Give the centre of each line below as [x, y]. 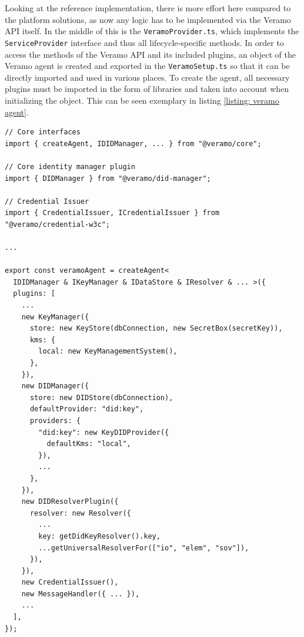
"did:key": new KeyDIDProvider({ [104, 432]
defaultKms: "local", [89, 444]
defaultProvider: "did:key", [87, 409]
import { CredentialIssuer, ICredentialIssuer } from [112, 213]
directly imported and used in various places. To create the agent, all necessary [147, 77]
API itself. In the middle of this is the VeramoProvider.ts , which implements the [152, 31]
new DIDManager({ [55, 386]
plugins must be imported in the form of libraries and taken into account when [147, 89]
